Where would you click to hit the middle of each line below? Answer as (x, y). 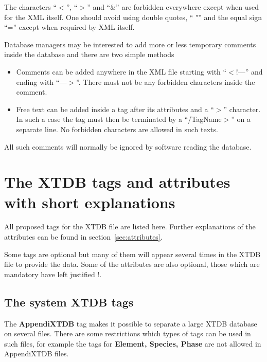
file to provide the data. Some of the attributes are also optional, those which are (132, 264)
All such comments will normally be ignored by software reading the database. (128, 146)
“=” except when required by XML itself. (69, 27)
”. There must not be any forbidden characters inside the (166, 82)
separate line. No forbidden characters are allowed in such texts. (117, 129)
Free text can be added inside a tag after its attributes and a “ (115, 109)
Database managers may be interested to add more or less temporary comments (130, 44)
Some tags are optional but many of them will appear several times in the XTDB (132, 254)
